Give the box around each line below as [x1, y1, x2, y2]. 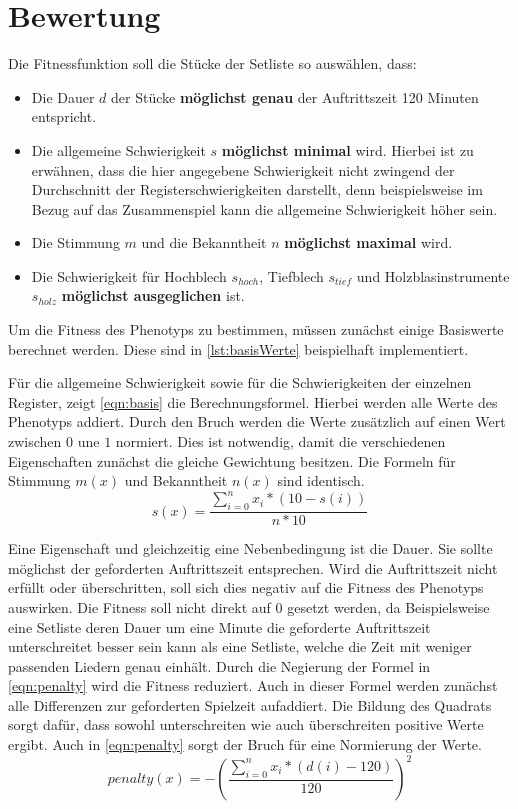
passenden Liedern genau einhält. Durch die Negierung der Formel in [8, 655, 431, 676]
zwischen [8, 431, 62, 452]
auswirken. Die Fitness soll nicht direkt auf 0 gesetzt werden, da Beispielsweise [8, 596, 490, 617]
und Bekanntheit [124, 470, 228, 491]
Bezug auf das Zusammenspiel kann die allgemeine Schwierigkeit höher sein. [31, 198, 498, 219]
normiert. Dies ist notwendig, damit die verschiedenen [115, 431, 446, 452]
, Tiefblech [259, 265, 324, 286]
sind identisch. [277, 470, 365, 491]
